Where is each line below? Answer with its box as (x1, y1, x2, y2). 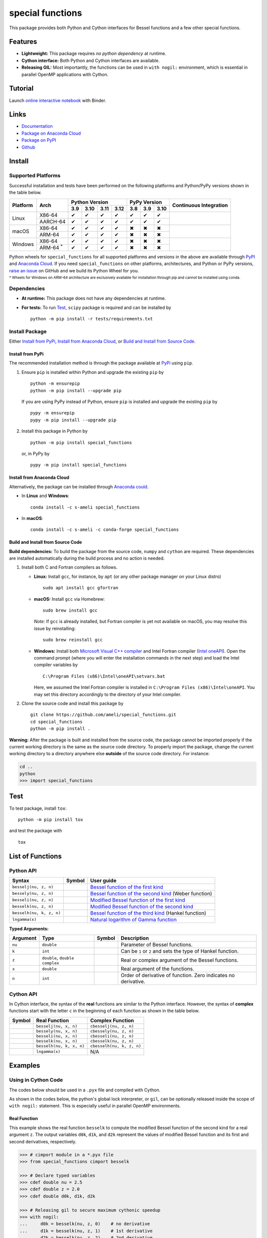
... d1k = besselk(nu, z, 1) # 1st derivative (19, 1228, 153, 1234)
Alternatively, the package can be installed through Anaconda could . (9, 483, 149, 490)
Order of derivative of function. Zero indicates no (120, 972, 235, 979)
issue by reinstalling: (34, 625, 76, 631)
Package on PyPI (21, 137, 56, 143)
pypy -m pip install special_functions (30, 462, 127, 468)
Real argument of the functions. (120, 966, 195, 973)
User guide (90, 877, 117, 884)
